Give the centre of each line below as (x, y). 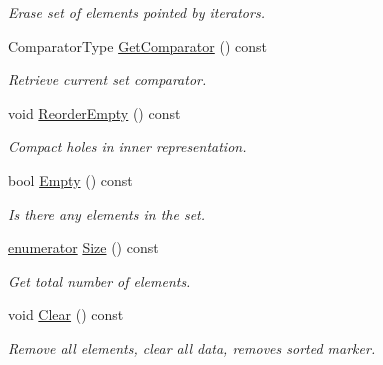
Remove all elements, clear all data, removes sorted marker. (192, 347)
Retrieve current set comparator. (107, 79)
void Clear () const (66, 314)
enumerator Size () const (83, 247)
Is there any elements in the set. (107, 213)
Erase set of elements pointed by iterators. (136, 12)
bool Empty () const (70, 179)
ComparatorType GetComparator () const (137, 45)
